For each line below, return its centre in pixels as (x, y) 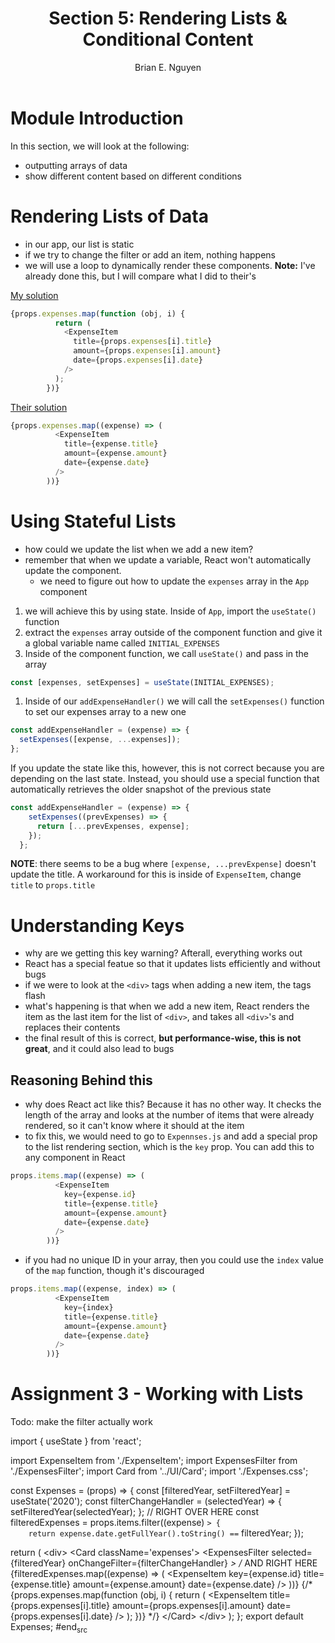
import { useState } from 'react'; (76, 1441)
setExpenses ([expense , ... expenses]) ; (100, 740)
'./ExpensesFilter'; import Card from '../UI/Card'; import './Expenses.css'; (159, 1471)
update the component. (73, 570)
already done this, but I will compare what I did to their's (140, 276)
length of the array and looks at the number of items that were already (169, 1115)
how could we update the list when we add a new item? (139, 549)
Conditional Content (168, 39)
